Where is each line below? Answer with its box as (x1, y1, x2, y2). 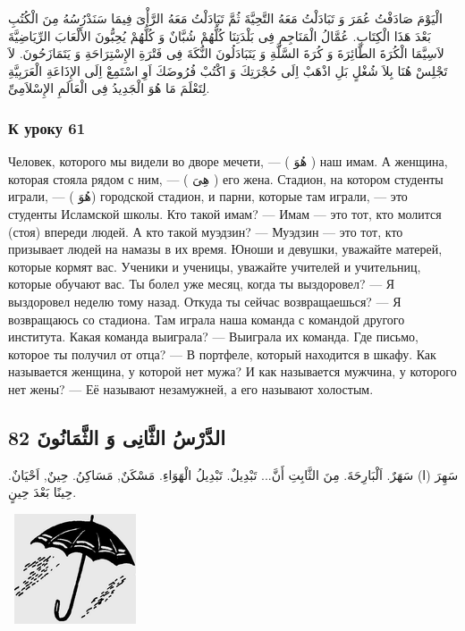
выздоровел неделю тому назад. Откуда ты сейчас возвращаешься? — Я (8, 291, 402, 310)
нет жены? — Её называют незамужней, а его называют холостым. (8, 379, 374, 398)
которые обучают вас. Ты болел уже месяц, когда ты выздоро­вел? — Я (8, 274, 395, 293)
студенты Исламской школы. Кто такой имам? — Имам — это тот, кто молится (8, 204, 442, 223)
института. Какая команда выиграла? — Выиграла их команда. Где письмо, (8, 327, 418, 346)
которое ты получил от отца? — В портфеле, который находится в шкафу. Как (8, 344, 436, 363)
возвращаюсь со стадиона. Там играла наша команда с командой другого (8, 309, 405, 328)
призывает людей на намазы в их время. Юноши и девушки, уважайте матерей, (8, 240, 443, 258)
